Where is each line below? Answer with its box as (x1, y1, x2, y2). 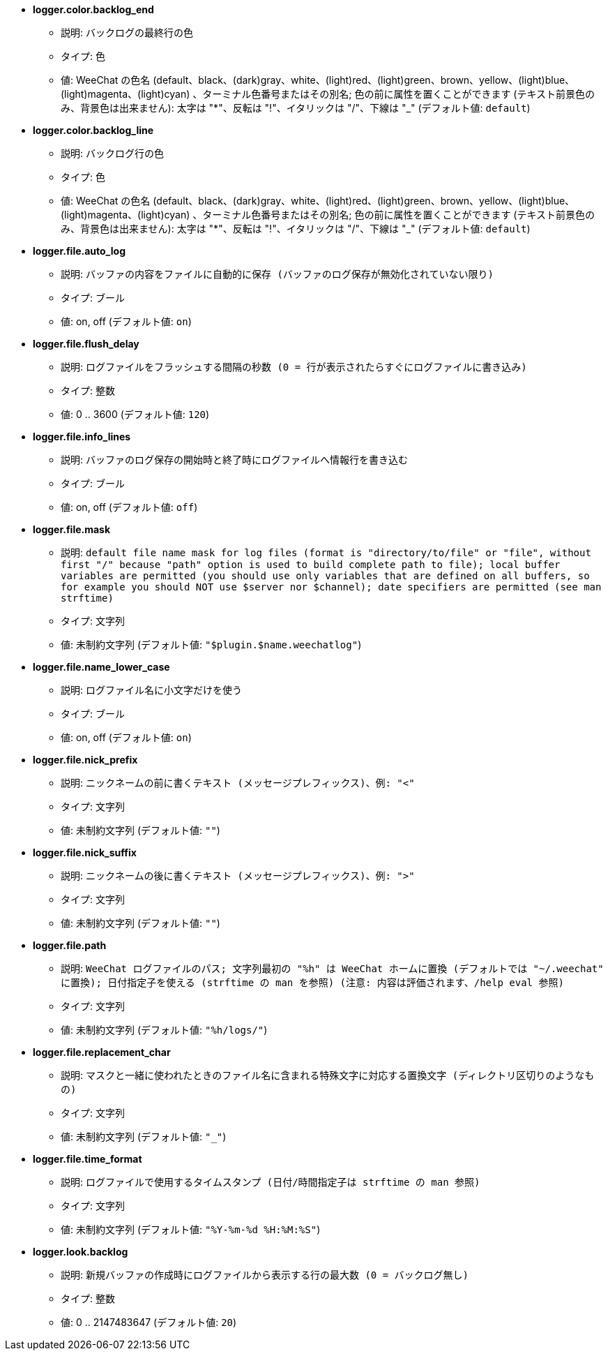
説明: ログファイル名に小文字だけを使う (61, 684, 242, 696)
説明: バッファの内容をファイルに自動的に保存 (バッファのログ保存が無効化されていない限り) (61, 268, 494, 280)
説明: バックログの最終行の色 (61, 27, 193, 38)
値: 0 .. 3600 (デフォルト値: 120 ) (61, 408, 210, 420)
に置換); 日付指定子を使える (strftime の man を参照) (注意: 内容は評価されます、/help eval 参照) (61, 977, 564, 988)
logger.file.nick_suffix (33, 847, 137, 858)
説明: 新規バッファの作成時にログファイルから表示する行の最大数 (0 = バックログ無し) (61, 1269, 469, 1281)
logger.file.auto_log (33, 245, 126, 257)
